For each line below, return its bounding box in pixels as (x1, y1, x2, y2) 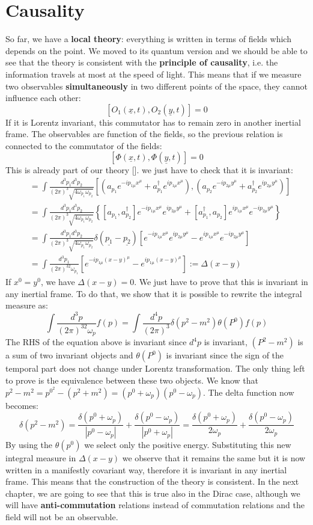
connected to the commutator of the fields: (5, 139, 162, 152)
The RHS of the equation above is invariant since (5, 336, 187, 348)
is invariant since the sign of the (166, 349, 284, 361)
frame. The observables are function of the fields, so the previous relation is (5, 127, 283, 140)
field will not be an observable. (5, 511, 118, 523)
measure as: (5, 299, 48, 312)
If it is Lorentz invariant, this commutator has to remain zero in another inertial (5, 115, 301, 128)
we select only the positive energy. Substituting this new (84, 438, 291, 451)
